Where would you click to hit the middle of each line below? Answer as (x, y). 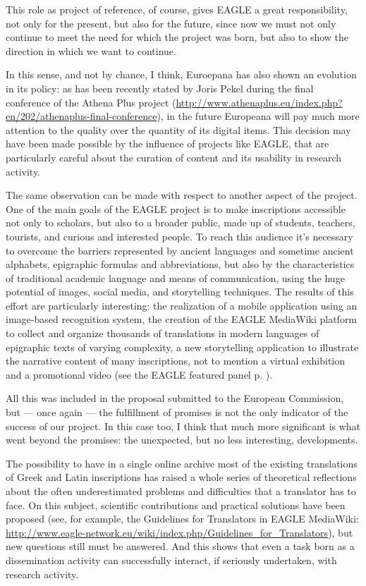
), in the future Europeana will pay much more (258, 116)
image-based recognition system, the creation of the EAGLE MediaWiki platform (182, 319)
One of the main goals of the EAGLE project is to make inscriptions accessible (176, 208)
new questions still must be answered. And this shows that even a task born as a (180, 546)
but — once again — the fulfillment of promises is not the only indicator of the (177, 412)
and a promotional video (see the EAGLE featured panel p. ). (139, 374)
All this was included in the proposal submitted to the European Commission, (175, 398)
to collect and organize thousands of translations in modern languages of (163, 333)
